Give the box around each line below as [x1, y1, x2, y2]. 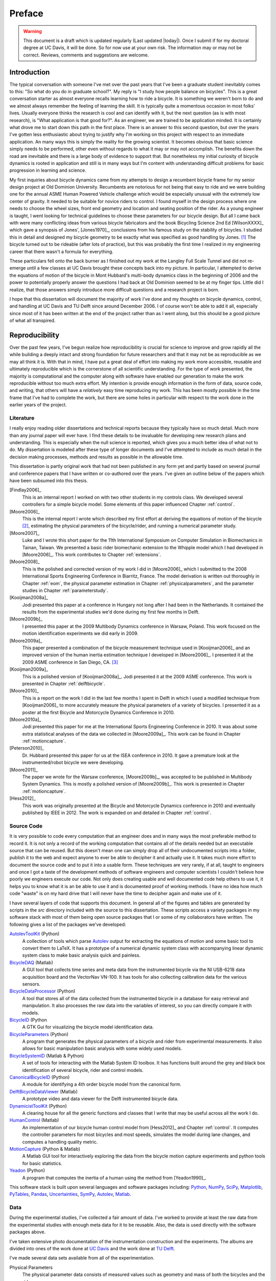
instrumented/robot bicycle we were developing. [22, 759, 125, 766]
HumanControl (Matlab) [9, 1117, 59, 1123]
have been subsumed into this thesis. [9, 478, 88, 484]
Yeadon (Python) [9, 1167, 45, 1173]
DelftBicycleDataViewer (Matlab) [9, 1088, 78, 1094]
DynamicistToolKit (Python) [9, 1103, 67, 1109]
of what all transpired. [9, 318, 56, 324]
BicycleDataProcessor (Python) [9, 988, 76, 994]
